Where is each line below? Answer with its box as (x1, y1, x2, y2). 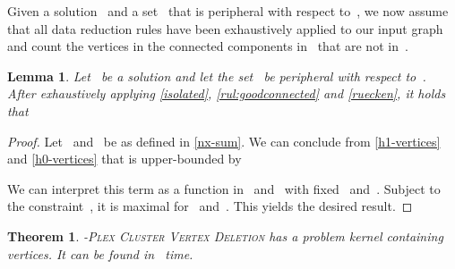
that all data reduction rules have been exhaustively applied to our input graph (7, 19, 443, 38)
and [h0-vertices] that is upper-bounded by (7, 149, 242, 168)
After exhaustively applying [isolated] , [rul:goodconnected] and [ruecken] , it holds (7, 84, 446, 103)
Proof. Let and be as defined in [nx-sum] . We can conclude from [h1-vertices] (7, 131, 441, 150)
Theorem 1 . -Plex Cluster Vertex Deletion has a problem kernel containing (7, 226, 443, 245)
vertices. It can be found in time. (7, 244, 193, 263)
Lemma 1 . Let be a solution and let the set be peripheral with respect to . (7, 66, 426, 85)
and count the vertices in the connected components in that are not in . (7, 37, 408, 55)
